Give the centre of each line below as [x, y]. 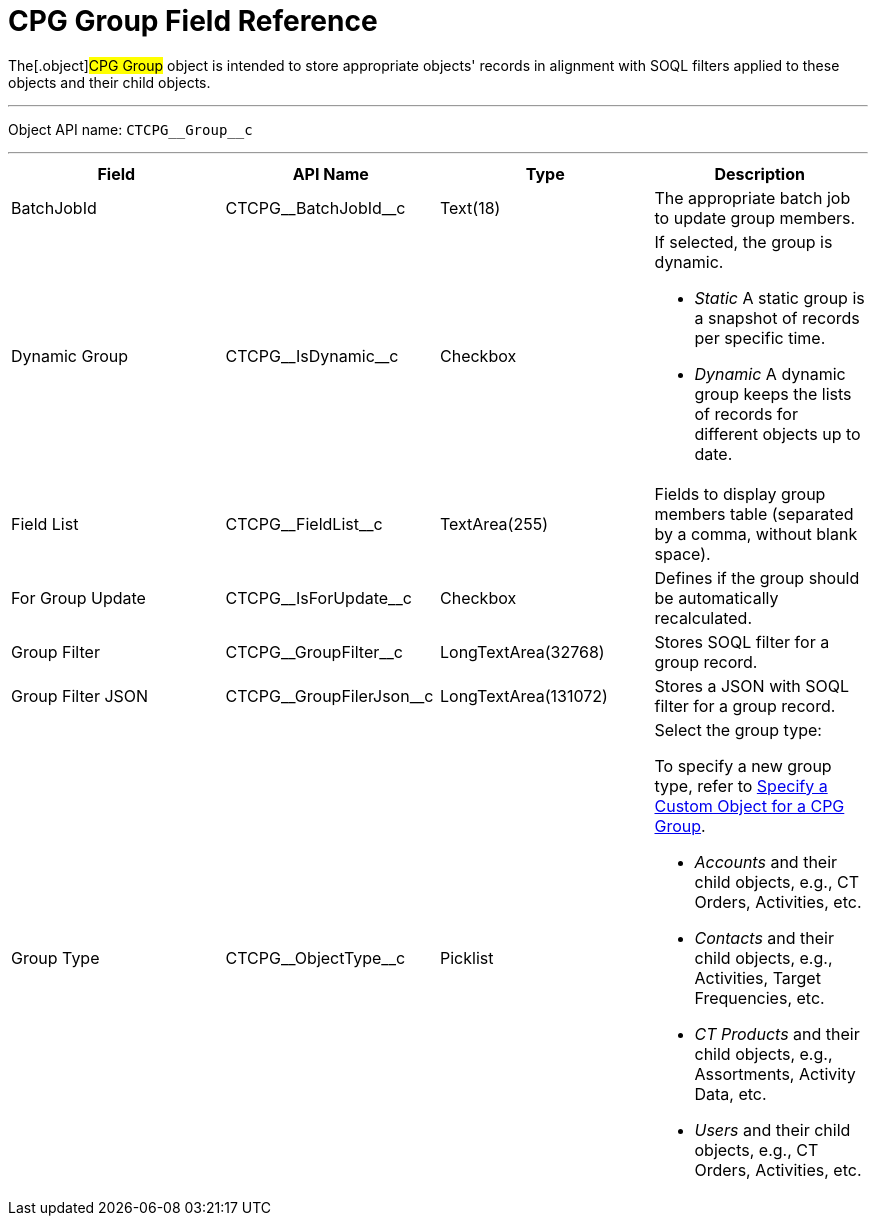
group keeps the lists [773, 393]
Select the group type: [738, 729]
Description [759, 173]
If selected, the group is [743, 241]
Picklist [467, 957]
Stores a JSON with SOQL [752, 685]
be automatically [716, 597]
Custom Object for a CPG [749, 805]
